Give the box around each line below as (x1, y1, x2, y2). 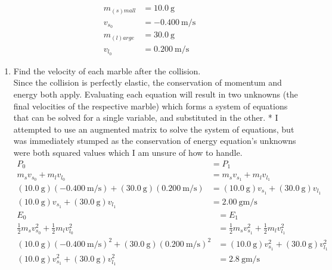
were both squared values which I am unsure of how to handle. (13, 146, 243, 159)
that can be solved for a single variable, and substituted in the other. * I (13, 111, 278, 124)
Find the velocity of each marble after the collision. (13, 64, 201, 77)
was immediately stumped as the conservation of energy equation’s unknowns (13, 134, 296, 147)
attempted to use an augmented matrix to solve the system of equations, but (13, 123, 294, 135)
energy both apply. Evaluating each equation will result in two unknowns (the (13, 88, 298, 101)
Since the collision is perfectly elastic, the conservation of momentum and (13, 76, 282, 89)
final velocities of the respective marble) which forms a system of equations (13, 99, 288, 112)
